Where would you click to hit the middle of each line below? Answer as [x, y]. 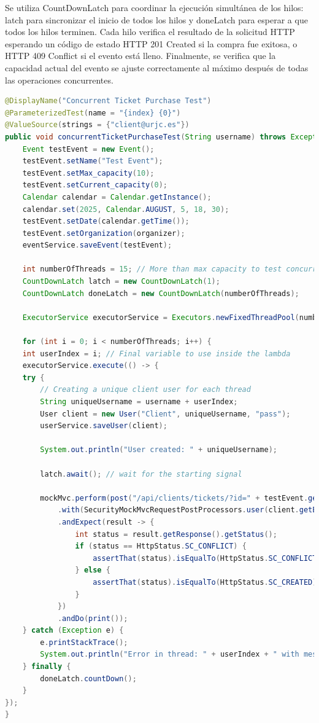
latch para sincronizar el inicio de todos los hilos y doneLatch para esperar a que [156, 19]
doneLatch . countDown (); [88, 678]
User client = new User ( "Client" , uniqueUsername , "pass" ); [165, 414]
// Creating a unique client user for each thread [145, 390]
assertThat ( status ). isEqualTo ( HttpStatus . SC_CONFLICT [205, 558]
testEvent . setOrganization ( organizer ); [104, 233]
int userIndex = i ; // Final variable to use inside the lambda [156, 354]
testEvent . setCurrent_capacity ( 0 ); [95, 185]
